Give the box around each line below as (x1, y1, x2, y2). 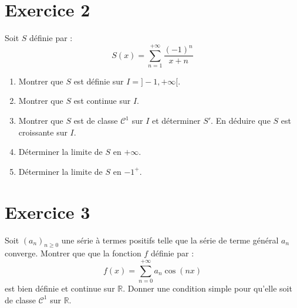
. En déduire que (211, 114, 271, 127)
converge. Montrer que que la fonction (5, 247, 141, 259)
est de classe (73, 114, 118, 127)
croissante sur (18, 126, 67, 138)
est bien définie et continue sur (5, 282, 115, 295)
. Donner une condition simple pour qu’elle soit (123, 282, 292, 295)
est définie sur (73, 75, 124, 87)
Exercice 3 (5, 199, 90, 224)
